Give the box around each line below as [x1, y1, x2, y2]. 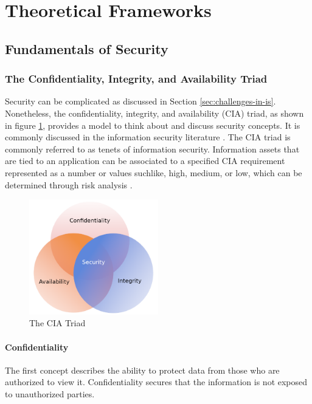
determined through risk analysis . [5, 178, 133, 191]
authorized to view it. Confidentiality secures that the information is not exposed [5, 375, 308, 388]
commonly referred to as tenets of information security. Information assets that [5, 142, 300, 155]
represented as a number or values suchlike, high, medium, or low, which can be [5, 166, 302, 179]
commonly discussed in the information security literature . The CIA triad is [5, 131, 291, 143]
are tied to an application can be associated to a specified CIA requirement [5, 154, 285, 167]
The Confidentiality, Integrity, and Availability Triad [5, 71, 268, 86]
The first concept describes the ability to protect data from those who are [5, 363, 280, 376]
